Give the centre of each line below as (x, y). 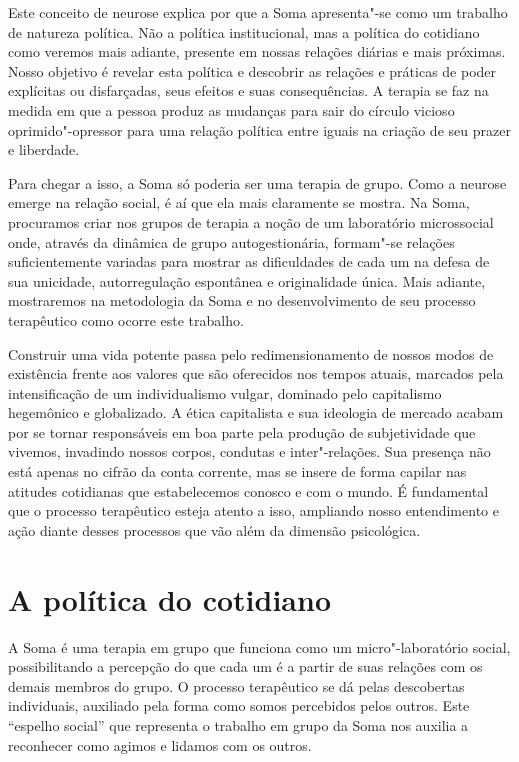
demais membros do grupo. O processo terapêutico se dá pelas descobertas (236, 685)
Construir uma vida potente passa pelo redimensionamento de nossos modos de (251, 353)
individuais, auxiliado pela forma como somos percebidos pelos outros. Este (239, 705)
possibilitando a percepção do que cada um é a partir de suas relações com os (245, 666)
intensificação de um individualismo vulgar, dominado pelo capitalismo (225, 392)
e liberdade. (44, 149)
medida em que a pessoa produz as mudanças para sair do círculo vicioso (231, 109)
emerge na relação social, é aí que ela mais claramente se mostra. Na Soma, (239, 202)
